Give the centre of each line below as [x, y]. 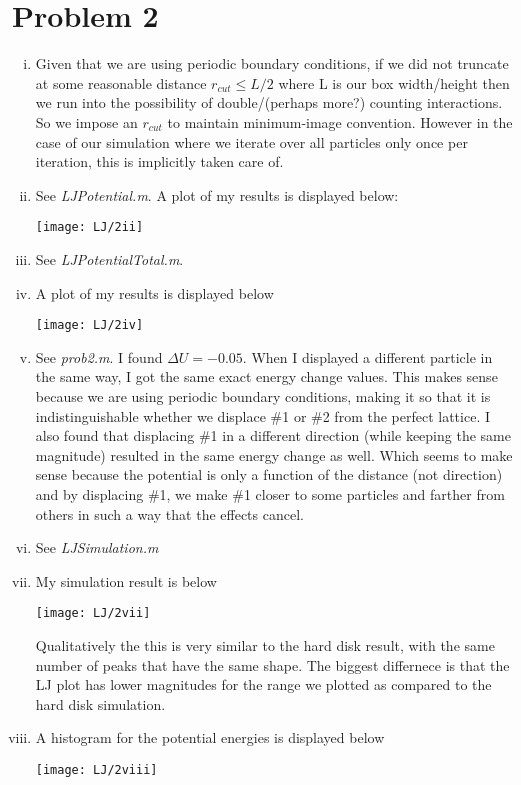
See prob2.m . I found [99, 356]
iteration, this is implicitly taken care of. [159, 161]
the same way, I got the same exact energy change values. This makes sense [266, 376]
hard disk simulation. [100, 703]
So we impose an [86, 121]
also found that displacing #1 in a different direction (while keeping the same [273, 435]
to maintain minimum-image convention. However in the [340, 121]
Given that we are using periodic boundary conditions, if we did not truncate [272, 63]
